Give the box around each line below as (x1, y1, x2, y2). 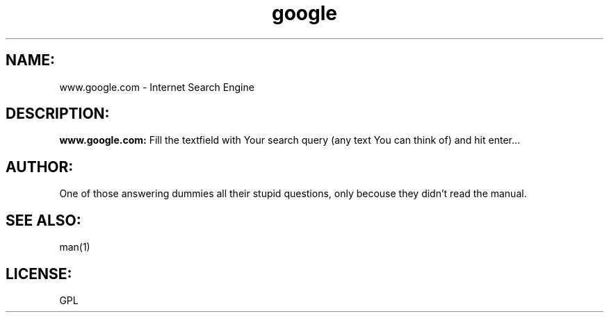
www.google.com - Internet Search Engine (59, 81, 254, 93)
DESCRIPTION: (6, 105, 110, 123)
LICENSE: (6, 265, 72, 283)
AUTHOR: (6, 158, 74, 176)
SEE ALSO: (6, 211, 81, 229)
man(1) (59, 241, 90, 253)
